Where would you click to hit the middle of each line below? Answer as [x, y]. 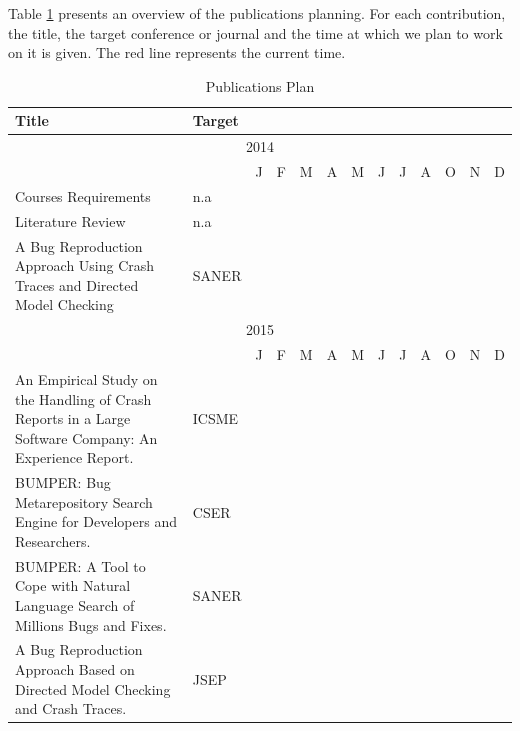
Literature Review [70, 220]
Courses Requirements [83, 195]
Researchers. [53, 540]
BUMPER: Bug [63, 482]
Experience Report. [74, 457]
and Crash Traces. [71, 708]
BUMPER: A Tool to [80, 565]
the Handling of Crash [83, 398]
